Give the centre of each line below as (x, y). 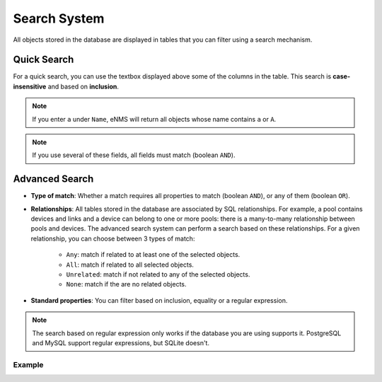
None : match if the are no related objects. (126, 284)
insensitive (30, 86)
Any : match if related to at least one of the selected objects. (153, 255)
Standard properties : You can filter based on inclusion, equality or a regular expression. (159, 300)
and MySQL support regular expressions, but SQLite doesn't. (121, 343)
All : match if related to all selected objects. (130, 265)
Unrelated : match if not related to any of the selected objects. (158, 274)
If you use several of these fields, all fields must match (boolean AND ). (134, 155)
